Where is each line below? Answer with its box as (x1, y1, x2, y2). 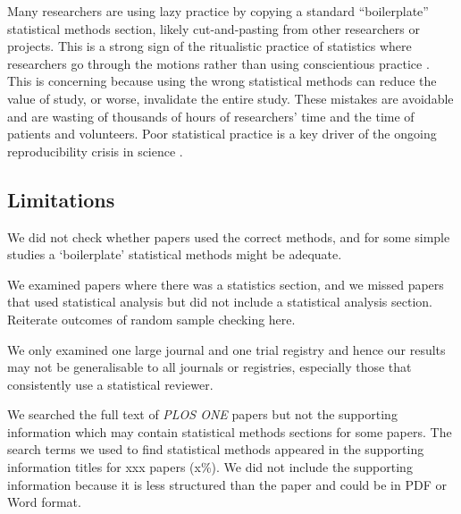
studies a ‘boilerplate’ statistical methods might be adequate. (7, 245, 342, 264)
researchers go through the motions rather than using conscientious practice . (7, 54, 430, 72)
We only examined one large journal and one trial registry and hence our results (7, 340, 446, 358)
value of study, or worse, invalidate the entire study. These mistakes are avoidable (7, 88, 454, 107)
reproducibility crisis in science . (7, 141, 183, 160)
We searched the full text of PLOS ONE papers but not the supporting (7, 405, 398, 424)
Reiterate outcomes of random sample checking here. (7, 309, 296, 328)
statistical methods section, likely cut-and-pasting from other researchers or (7, 19, 420, 38)
